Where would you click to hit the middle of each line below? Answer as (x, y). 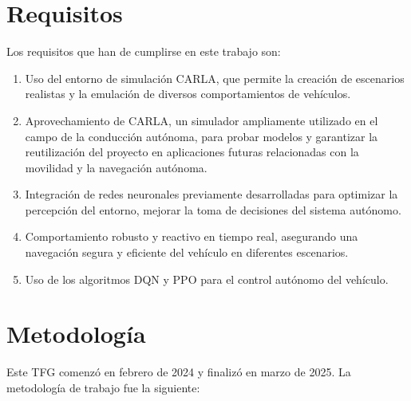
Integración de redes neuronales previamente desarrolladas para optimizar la (211, 194)
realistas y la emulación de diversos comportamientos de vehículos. (188, 94)
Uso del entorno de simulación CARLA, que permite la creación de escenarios (215, 78)
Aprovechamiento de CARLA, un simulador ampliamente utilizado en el (202, 120)
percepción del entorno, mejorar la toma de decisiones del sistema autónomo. (213, 209)
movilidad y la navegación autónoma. (116, 167)
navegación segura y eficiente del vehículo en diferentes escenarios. (187, 252)
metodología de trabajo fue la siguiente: (103, 387)
